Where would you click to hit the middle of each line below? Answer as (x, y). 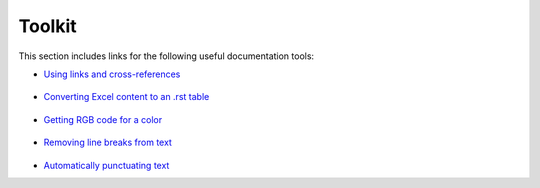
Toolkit (47, 26)
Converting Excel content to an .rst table (126, 97)
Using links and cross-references (112, 74)
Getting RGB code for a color (103, 119)
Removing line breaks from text (107, 142)
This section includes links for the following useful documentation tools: (166, 56)
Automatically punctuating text (106, 165)
